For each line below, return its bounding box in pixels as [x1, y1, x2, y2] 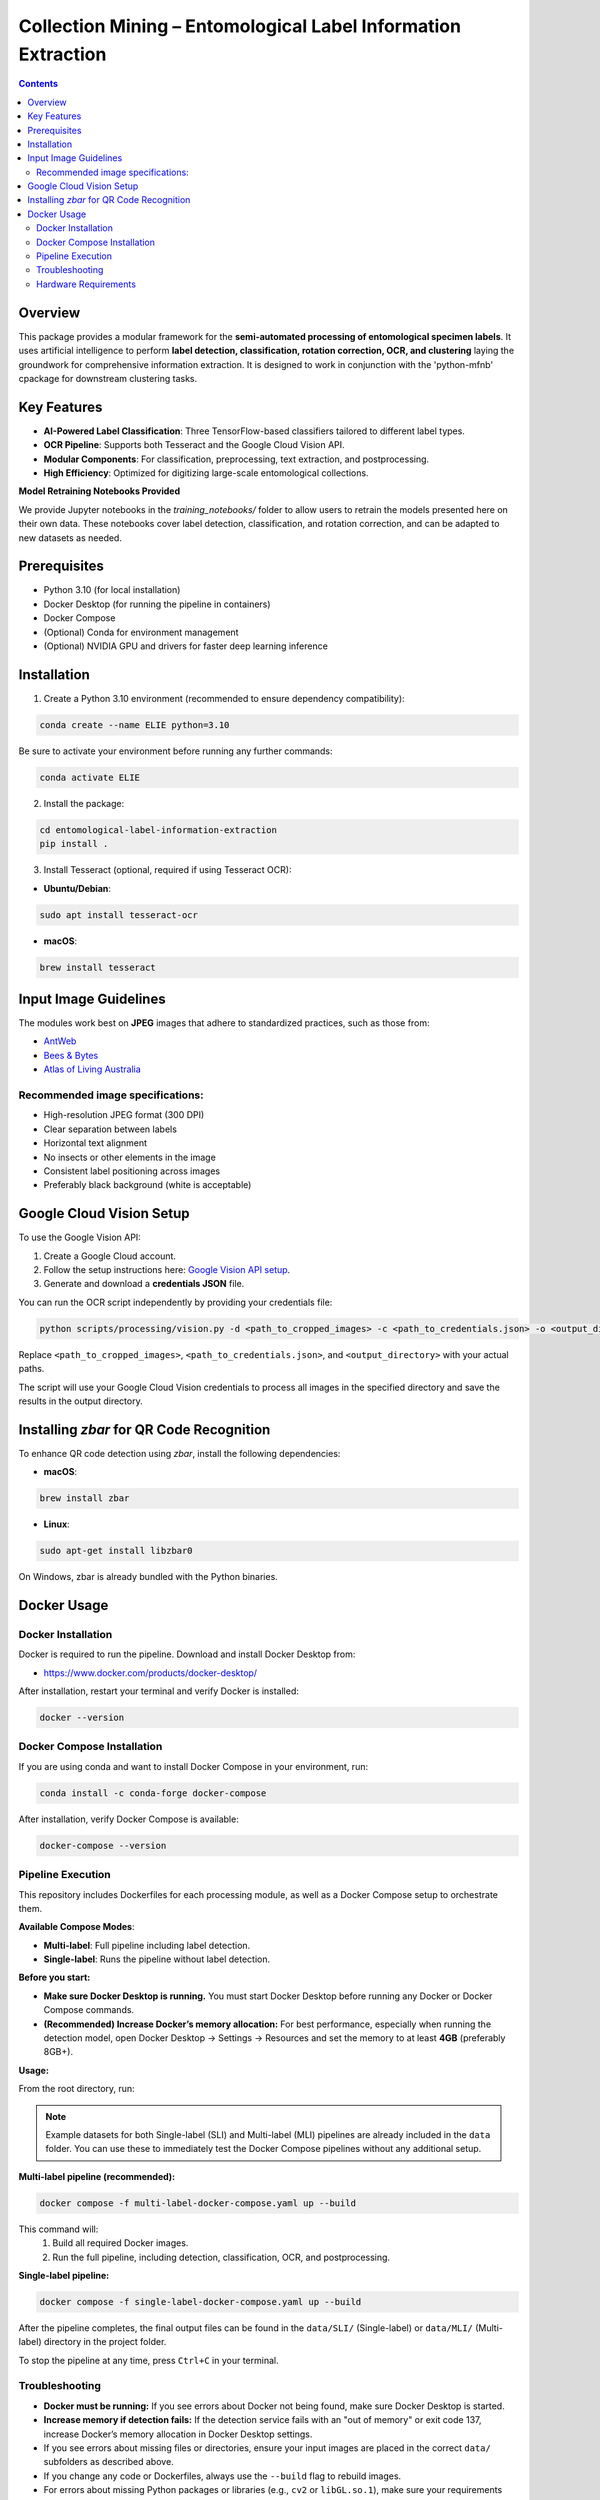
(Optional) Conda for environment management [43, 626, 239, 638]
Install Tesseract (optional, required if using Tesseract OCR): [43, 864, 292, 876]
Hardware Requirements [36, 278, 137, 290]
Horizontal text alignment [43, 1137, 148, 1149]
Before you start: [18, 1971, 91, 1984]
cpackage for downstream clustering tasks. [18, 372, 198, 384]
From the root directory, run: [18, 2083, 135, 2095]
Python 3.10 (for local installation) [43, 584, 181, 596]
